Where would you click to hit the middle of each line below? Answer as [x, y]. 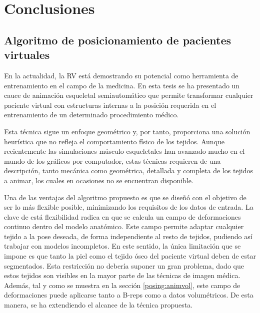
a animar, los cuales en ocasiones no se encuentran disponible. [99, 180]
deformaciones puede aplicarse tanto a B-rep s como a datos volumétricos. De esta [129, 295]
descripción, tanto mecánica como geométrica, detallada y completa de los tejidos [129, 170]
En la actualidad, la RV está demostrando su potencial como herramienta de [121, 75]
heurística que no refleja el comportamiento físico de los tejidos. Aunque [114, 141]
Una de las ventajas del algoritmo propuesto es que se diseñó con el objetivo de [125, 197]
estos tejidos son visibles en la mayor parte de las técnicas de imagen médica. [122, 275]
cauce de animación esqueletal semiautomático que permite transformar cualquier [129, 95]
